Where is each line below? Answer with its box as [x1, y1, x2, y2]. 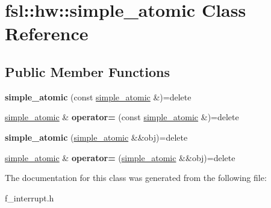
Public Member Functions [5, 62, 170, 81]
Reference [5, 21, 89, 46]
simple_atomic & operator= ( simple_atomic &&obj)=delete [5, 151, 235, 164]
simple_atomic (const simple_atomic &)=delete [5, 90, 192, 103]
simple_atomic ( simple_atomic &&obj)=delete [5, 130, 188, 143]
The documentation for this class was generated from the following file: [5, 171, 267, 184]
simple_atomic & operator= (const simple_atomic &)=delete [5, 111, 239, 123]
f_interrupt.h [5, 191, 54, 204]
